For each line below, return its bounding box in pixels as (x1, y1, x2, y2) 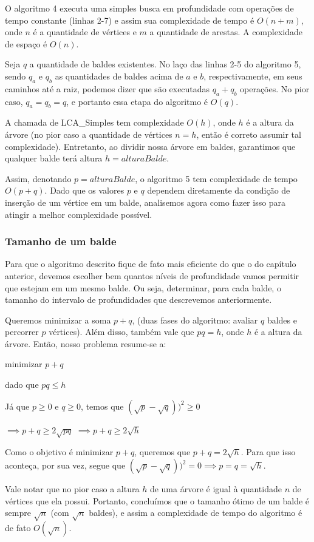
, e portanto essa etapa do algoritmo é (66, 95, 208, 107)
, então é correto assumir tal (196, 127, 301, 140)
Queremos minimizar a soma (5, 313, 111, 326)
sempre (5, 506, 31, 519)
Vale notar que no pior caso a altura (5, 483, 140, 495)
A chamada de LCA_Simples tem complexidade (5, 116, 184, 129)
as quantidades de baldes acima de (55, 69, 183, 82)
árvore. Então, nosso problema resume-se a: (5, 337, 166, 350)
